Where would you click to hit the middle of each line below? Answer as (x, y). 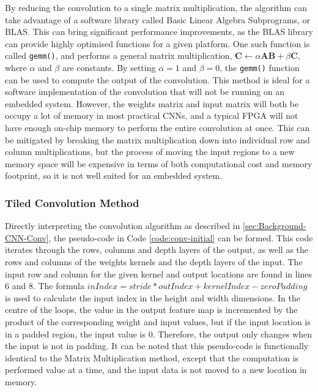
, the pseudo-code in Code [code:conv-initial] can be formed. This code (181, 237)
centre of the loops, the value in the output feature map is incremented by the (151, 310)
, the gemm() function (260, 68)
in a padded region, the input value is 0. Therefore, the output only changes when (158, 334)
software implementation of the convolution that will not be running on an (145, 92)
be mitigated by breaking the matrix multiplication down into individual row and (157, 139)
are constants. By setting (109, 68)
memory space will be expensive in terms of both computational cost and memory (159, 163)
